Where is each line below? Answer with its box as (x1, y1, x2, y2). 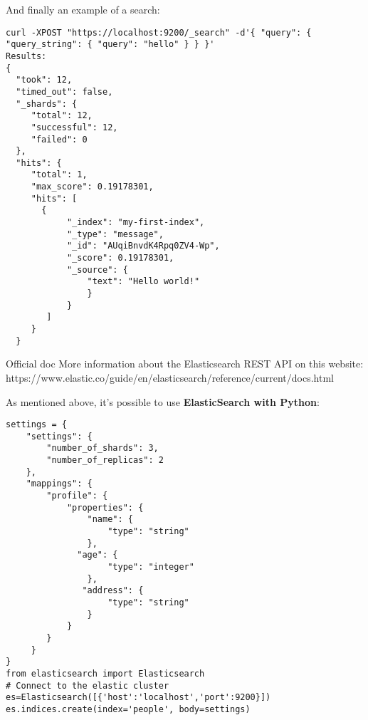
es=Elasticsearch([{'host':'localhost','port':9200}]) (6, 692, 271, 703)
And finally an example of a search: (6, 2, 160, 16)
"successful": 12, (31, 122, 118, 132)
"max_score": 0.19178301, (31, 182, 154, 192)
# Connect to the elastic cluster (6, 680, 169, 691)
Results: (6, 51, 47, 61)
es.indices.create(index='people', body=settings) (6, 704, 251, 714)
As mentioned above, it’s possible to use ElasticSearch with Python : (6, 394, 320, 409)
